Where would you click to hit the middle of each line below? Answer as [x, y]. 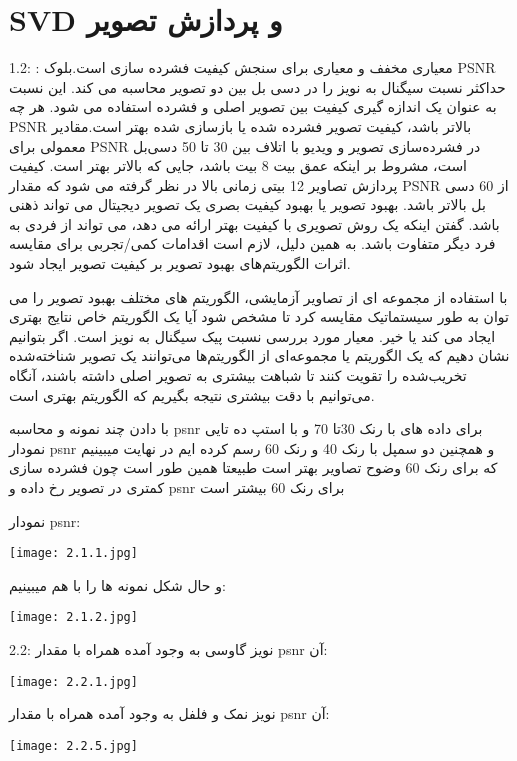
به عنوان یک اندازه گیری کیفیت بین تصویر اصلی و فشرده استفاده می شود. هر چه [253, 106]
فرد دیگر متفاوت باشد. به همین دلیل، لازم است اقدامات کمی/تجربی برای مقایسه [252, 243]
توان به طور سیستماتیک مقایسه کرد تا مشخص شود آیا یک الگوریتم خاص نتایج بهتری [259, 316]
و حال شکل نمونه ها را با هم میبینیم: [117, 584]
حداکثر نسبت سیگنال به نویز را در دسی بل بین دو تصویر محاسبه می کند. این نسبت [257, 86]
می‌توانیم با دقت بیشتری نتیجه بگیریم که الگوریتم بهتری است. [192, 394]
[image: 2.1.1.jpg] [73, 553]
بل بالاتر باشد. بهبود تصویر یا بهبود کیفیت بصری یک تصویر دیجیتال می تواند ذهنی [247, 204]
